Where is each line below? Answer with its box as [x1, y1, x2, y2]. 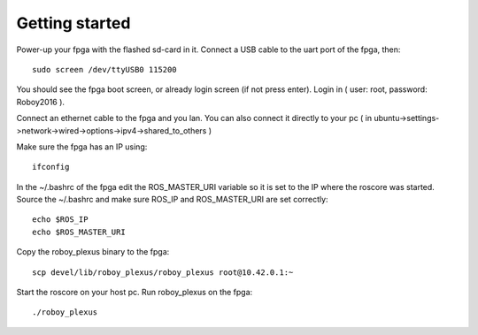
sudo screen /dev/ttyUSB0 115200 [32, 65, 177, 74]
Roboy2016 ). [16, 96, 66, 107]
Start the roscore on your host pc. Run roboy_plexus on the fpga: [16, 287, 253, 298]
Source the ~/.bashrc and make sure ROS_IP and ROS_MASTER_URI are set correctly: [16, 194, 328, 205]
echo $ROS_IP [32, 215, 89, 225]
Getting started [16, 13, 131, 33]
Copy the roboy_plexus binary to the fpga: [16, 247, 170, 257]
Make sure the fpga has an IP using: [16, 141, 148, 152]
